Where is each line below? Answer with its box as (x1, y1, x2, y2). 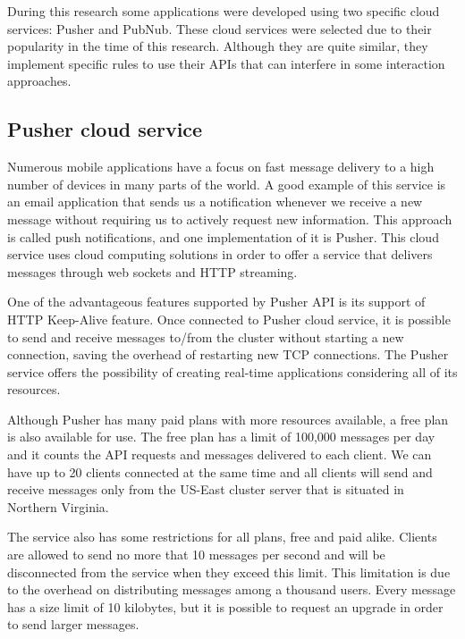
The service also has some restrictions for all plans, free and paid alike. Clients (7, 527, 437, 546)
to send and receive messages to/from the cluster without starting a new (7, 327, 404, 346)
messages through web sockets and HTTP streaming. (7, 262, 298, 281)
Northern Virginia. (7, 497, 109, 516)
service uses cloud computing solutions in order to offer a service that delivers (7, 245, 433, 264)
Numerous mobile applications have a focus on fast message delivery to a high (7, 157, 435, 176)
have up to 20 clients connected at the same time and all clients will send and (7, 462, 433, 481)
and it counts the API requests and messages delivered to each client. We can (7, 445, 432, 464)
